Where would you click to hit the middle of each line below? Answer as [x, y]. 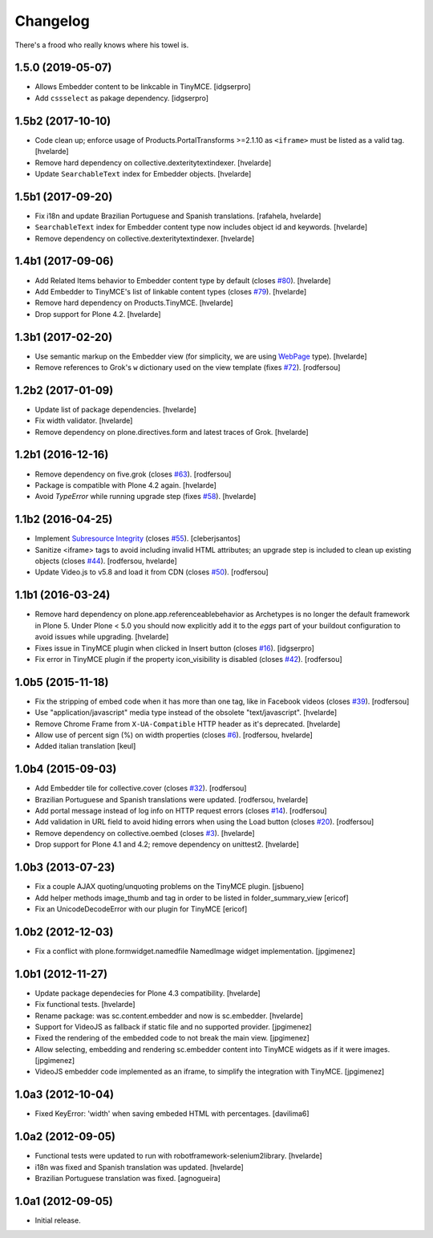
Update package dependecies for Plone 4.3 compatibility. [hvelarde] [148, 993]
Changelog [52, 21]
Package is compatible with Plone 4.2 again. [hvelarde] [125, 485]
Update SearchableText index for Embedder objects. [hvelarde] [143, 173]
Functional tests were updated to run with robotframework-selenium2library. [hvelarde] [178, 1156]
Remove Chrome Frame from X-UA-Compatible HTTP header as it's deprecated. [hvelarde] [188, 724]
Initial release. [58, 1220]
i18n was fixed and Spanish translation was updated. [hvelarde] [139, 1167]
